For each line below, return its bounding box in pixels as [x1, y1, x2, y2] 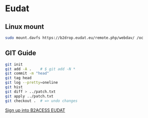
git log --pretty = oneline [5, 80, 58, 85]
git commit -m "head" [5, 71, 49, 76]
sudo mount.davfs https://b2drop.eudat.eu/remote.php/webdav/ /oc [5, 35, 144, 40]
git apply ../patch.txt [5, 94, 54, 98]
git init [5, 62, 23, 67]
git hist [5, 85, 23, 90]
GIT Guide [5, 49, 36, 57]
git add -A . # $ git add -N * [5, 67, 76, 71]
